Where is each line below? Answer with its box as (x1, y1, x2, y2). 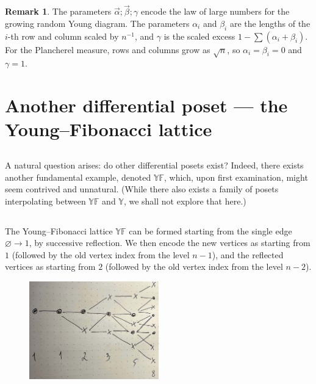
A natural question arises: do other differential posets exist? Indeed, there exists (5, 158, 304, 171)
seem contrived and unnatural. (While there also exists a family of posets (5, 183, 279, 195)
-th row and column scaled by (7, 29, 119, 42)
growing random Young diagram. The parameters (5, 16, 190, 29)
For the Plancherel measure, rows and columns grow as (5, 43, 210, 56)
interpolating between (5, 194, 86, 207)
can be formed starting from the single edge (129, 224, 292, 237)
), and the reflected (212, 248, 284, 261)
